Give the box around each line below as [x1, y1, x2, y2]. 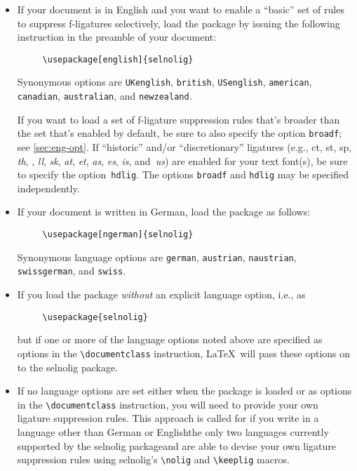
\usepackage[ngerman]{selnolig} [42, 230, 194, 240]
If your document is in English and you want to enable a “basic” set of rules [17, 2, 344, 16]
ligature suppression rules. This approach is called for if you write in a [17, 411, 319, 425]
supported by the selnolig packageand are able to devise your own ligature [17, 438, 337, 453]
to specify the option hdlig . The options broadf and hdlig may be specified [17, 167, 349, 182]
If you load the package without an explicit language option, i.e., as [17, 287, 306, 301]
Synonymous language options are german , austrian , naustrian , [17, 249, 297, 264]
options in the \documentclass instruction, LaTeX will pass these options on [17, 345, 351, 360]
